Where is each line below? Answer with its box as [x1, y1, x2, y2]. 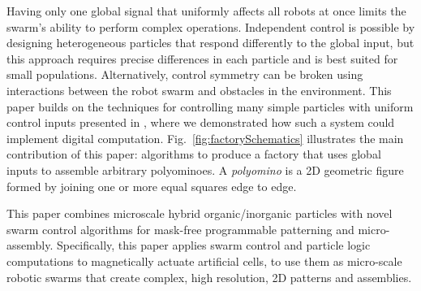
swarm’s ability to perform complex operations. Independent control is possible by [6, 18, 415, 35]
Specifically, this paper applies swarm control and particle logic [56, 237, 371, 254]
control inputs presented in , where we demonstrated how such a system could [6, 114, 395, 131]
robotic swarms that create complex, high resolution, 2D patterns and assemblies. [6, 268, 412, 285]
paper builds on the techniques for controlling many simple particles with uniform [6, 98, 414, 115]
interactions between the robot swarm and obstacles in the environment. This [6, 81, 392, 98]
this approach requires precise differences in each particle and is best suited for [6, 50, 398, 67]
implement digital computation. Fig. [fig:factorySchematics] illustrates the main [6, 129, 404, 146]
